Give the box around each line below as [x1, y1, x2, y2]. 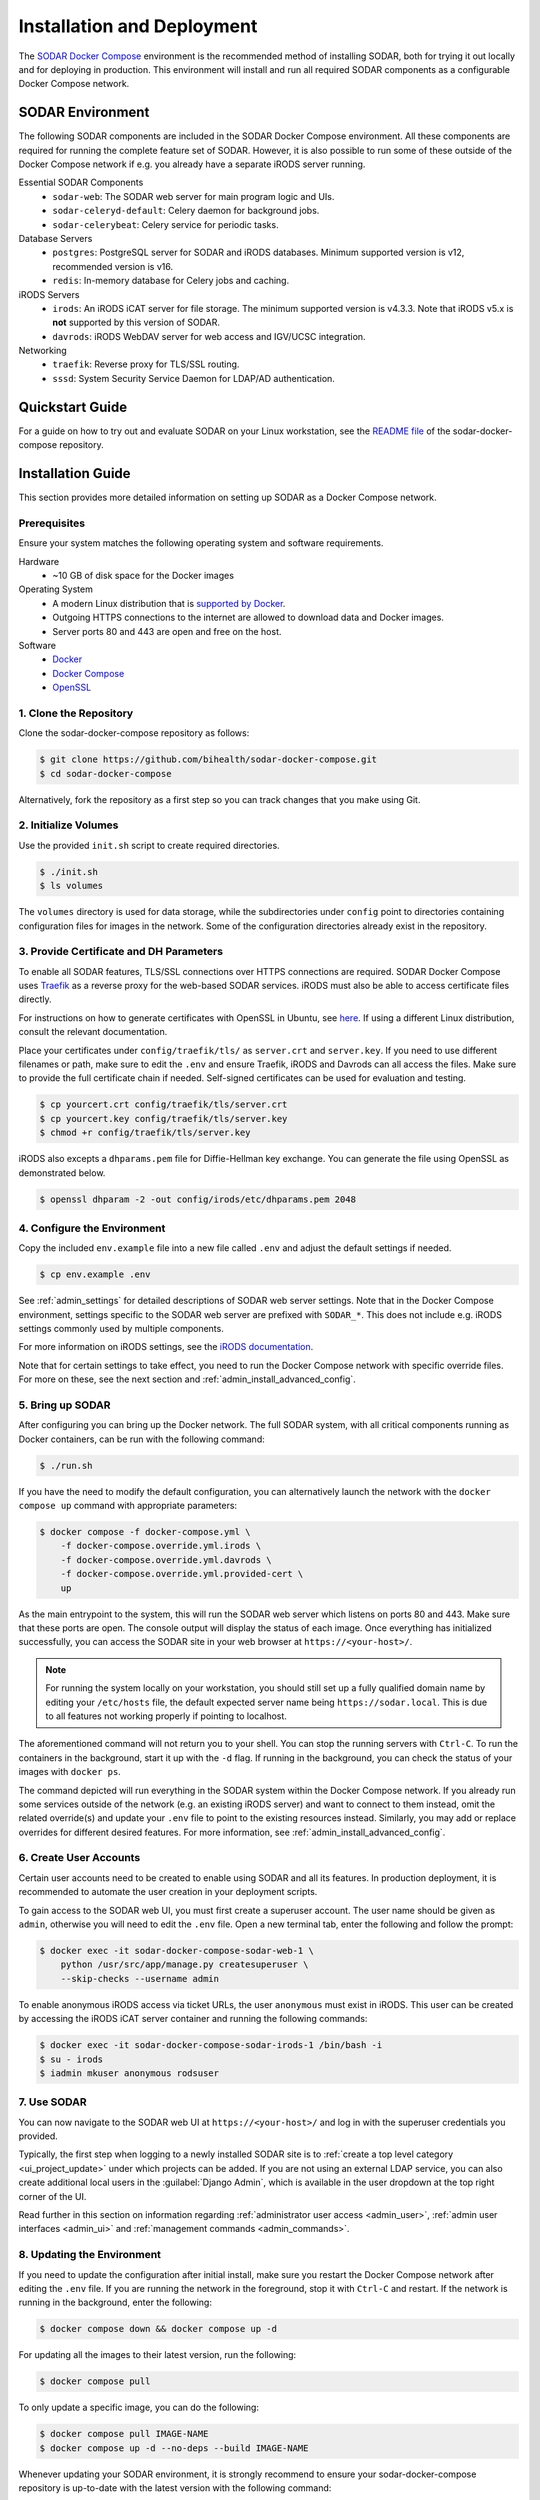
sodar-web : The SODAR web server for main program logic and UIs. [52, 190, 335, 202]
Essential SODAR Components [18, 176, 144, 189]
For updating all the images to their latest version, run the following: [18, 2349, 297, 2361]
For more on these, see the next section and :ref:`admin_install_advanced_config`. [18, 1373, 357, 1385]
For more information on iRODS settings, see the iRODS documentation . [18, 1341, 314, 1353]
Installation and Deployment [18, 15, 258, 37]
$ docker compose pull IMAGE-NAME [39, 2428, 209, 2440]
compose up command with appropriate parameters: [18, 1500, 238, 1512]
